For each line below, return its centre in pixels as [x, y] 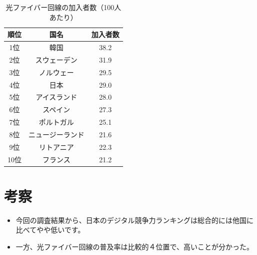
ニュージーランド [56, 134]
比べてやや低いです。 [50, 230]
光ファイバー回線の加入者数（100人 [63, 7]
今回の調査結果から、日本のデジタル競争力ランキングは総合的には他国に [135, 220]
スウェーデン [56, 59]
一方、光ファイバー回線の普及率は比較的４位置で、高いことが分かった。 [134, 247]
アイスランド [56, 97]
